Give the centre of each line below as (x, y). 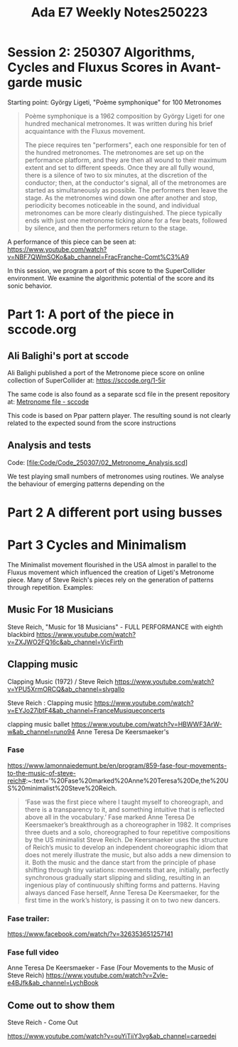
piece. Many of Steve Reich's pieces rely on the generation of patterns (111, 579)
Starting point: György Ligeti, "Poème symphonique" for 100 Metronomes (114, 102)
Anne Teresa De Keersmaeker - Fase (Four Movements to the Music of (111, 968)
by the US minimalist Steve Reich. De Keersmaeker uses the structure (126, 839)
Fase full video (33, 952)
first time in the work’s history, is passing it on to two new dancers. (122, 900)
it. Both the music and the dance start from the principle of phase (120, 862)
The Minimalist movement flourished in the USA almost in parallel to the (112, 564)
